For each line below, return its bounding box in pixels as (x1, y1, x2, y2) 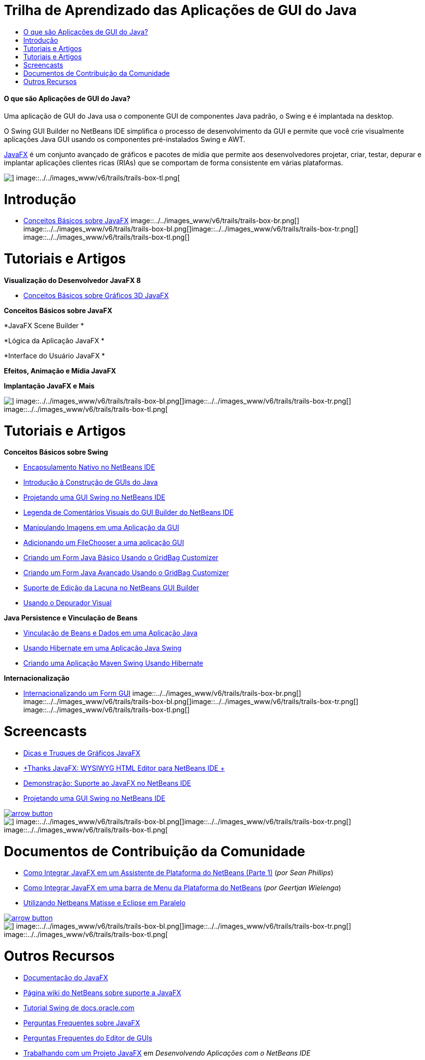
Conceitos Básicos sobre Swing (4, 448, 108, 457)
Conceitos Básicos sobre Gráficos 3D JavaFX (23, 291, 169, 300)
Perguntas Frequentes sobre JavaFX (23, 1018, 140, 1027)
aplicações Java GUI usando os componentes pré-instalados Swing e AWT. (4, 135, 245, 143)
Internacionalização (4, 674, 69, 683)
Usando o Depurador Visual (23, 599, 112, 607)
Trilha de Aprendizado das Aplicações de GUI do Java (4, 2, 357, 18)
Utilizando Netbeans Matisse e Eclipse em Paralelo (23, 899, 186, 907)
